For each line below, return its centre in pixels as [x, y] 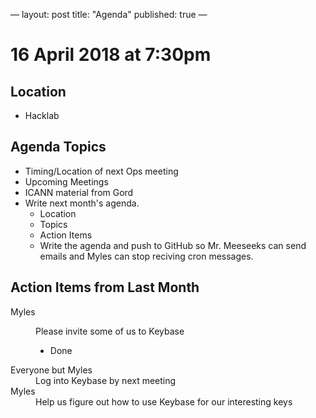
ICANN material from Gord [79, 192]
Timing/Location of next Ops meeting [101, 171]
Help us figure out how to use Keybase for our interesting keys [164, 401]
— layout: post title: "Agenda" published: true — [109, 14]
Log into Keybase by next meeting [106, 380]
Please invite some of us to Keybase [110, 331]
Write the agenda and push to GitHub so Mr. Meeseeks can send [173, 245]
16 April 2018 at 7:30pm [111, 55]
